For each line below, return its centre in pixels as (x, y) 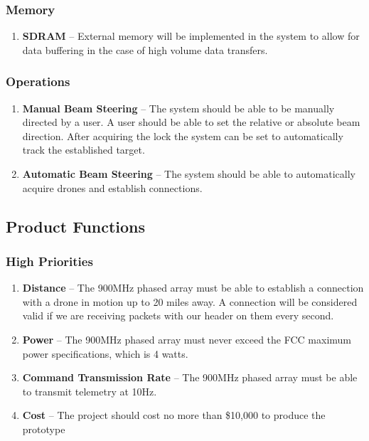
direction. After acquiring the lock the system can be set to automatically (183, 136)
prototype (44, 429)
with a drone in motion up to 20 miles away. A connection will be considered (190, 301)
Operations (38, 81)
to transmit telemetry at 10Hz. (90, 391)
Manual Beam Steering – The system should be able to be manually (178, 108)
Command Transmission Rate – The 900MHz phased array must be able (190, 377)
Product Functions (76, 226)
